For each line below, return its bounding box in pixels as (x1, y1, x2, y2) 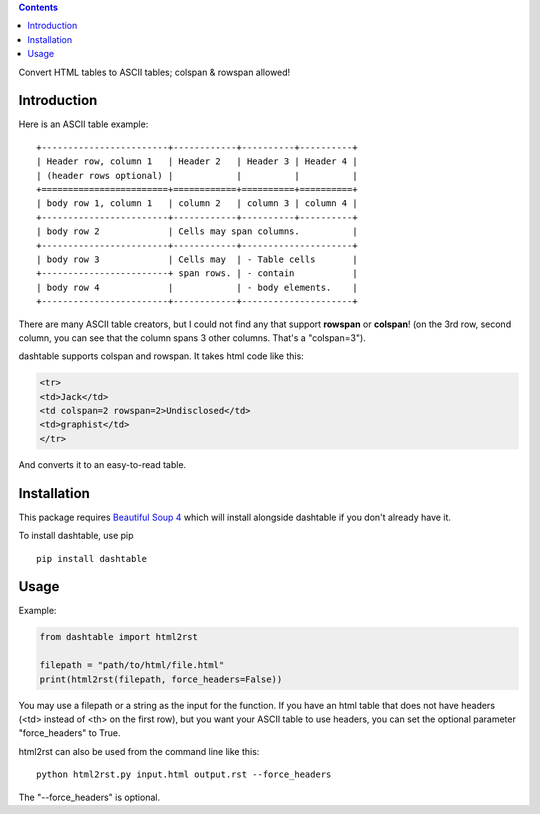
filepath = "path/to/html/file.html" (39, 660, 225, 671)
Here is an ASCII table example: (18, 118, 149, 130)
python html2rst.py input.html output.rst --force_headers (36, 769, 332, 780)
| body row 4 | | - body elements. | (36, 281, 359, 293)
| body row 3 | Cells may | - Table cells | (36, 253, 359, 265)
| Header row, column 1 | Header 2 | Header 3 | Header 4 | (36, 156, 359, 167)
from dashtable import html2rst (39, 631, 199, 643)
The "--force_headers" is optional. (18, 791, 160, 803)
